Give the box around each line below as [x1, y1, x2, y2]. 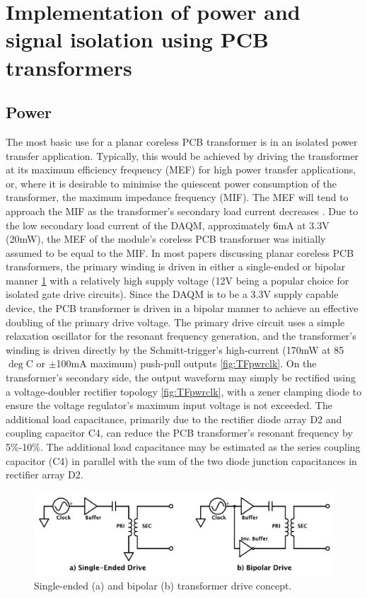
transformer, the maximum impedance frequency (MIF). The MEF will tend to [6, 190, 349, 205]
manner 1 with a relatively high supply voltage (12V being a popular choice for [6, 272, 349, 287]
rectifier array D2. [6, 467, 83, 482]
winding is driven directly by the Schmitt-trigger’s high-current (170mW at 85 [6, 342, 344, 357]
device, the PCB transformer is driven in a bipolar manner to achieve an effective [6, 301, 359, 316]
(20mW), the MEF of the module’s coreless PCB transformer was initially [6, 231, 326, 246]
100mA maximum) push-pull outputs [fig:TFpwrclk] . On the [56, 356, 317, 371]
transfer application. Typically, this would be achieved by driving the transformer [6, 148, 359, 163]
